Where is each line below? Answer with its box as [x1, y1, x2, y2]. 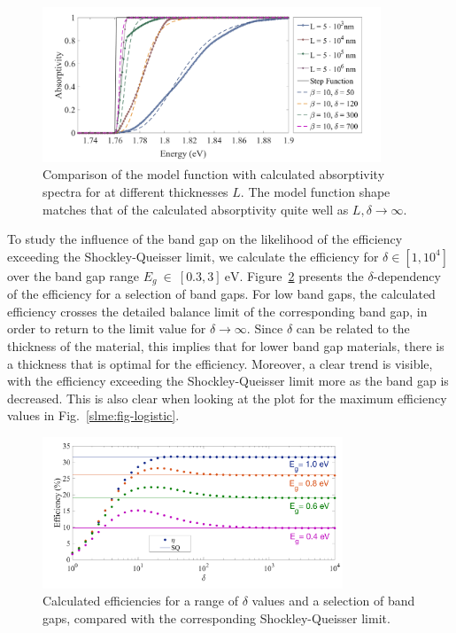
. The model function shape [240, 182, 390, 200]
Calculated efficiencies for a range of [43, 591, 239, 610]
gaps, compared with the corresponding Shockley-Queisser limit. [43, 608, 390, 627]
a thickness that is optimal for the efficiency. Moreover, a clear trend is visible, [7, 354, 433, 372]
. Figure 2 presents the [239, 266, 364, 285]
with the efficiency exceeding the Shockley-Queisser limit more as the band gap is [7, 371, 449, 390]
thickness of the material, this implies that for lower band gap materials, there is [7, 336, 444, 355]
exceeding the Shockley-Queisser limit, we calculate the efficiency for [7, 246, 379, 265]
